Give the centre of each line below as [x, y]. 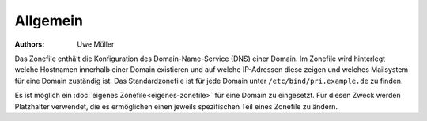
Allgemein [49, 21]
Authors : [30, 44]
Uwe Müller [96, 44]
